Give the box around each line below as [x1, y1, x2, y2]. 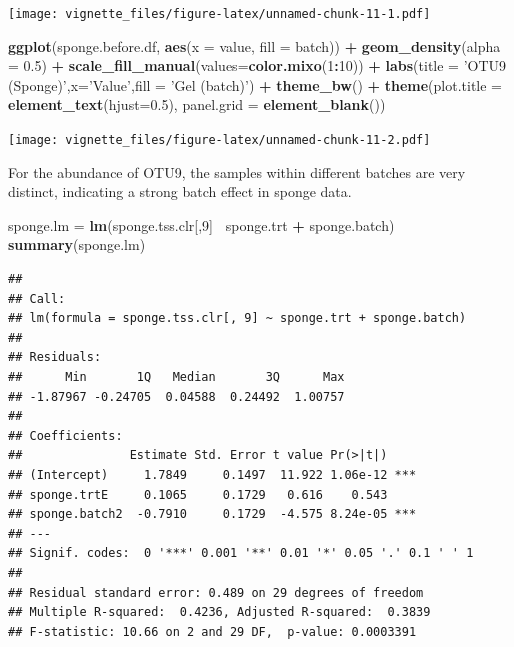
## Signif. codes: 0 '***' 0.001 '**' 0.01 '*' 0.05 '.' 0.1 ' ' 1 [8, 546, 474, 561]
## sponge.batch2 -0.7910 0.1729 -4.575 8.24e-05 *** [8, 507, 417, 522]
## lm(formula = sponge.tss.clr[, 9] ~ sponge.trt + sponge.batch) [8, 311, 467, 326]
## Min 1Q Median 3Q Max [8, 370, 345, 385]
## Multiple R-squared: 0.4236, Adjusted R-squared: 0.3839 [8, 605, 431, 620]
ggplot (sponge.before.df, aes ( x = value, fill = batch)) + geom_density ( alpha [8, 35, 501, 56]
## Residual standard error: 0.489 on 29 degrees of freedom [8, 585, 424, 600]
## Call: [8, 291, 66, 306]
